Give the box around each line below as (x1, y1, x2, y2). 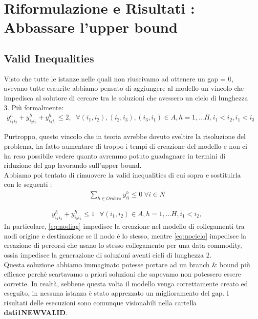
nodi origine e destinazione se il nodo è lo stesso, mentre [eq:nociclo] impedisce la (4, 230, 246, 240)
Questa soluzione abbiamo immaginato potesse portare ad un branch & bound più (4, 259, 250, 269)
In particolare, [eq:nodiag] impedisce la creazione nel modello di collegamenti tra (4, 221, 245, 231)
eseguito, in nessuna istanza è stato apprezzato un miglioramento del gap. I (4, 288, 229, 298)
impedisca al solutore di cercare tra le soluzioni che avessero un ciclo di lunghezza (4, 92, 248, 102)
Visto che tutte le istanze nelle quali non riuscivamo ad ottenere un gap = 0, (4, 73, 234, 83)
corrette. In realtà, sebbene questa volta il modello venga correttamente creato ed (4, 278, 248, 288)
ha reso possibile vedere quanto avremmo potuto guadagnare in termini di (4, 150, 226, 160)
